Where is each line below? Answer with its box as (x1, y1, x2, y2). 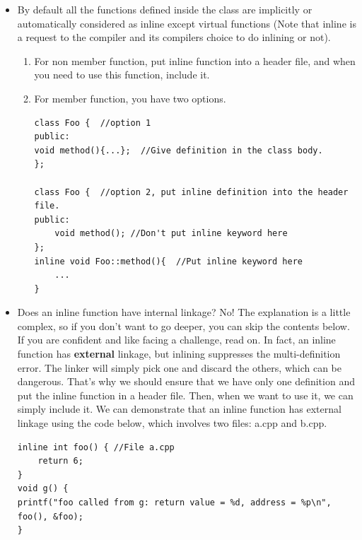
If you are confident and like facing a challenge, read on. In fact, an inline (17, 332, 336, 347)
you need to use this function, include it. (34, 67, 210, 82)
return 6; (37, 456, 83, 466)
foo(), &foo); (17, 511, 83, 522)
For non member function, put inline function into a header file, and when (34, 53, 356, 68)
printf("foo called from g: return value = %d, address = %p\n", (17, 498, 332, 507)
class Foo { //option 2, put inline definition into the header (34, 187, 349, 197)
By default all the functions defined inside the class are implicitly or (17, 2, 313, 16)
